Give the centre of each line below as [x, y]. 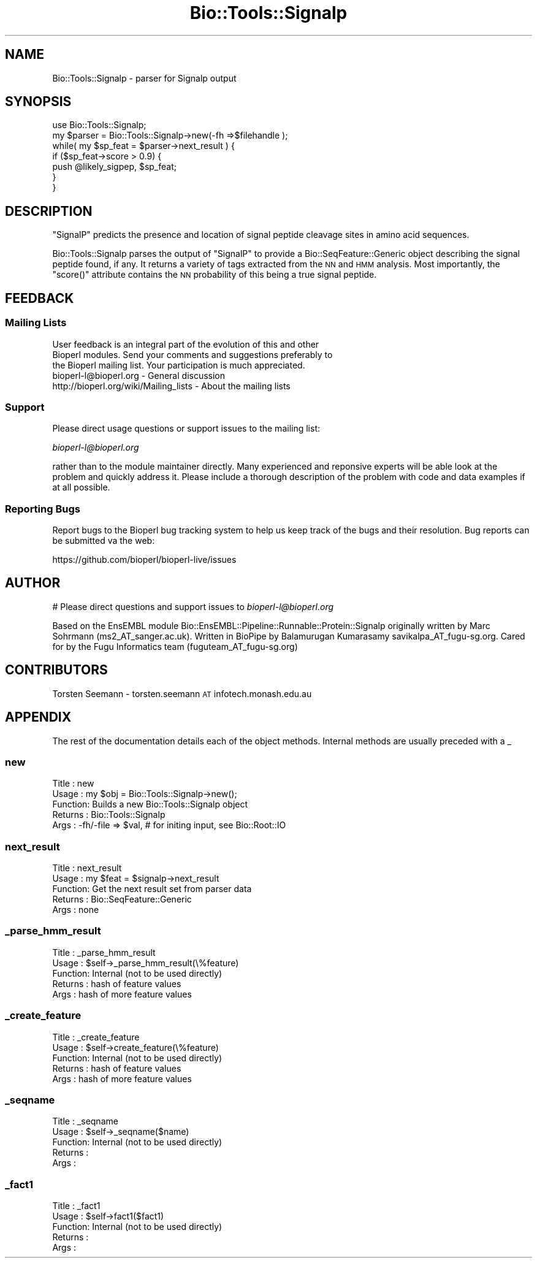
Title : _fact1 [76, 1206]
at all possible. [81, 487]
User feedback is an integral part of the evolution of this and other [186, 344]
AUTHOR [33, 583]
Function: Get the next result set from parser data [152, 889]
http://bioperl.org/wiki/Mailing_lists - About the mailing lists [171, 386]
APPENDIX [38, 717]
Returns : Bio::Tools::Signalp [109, 815]
